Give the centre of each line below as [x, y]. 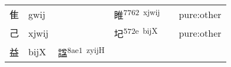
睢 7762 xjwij [137, 14]
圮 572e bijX [136, 33]
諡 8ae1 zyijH [81, 52]
